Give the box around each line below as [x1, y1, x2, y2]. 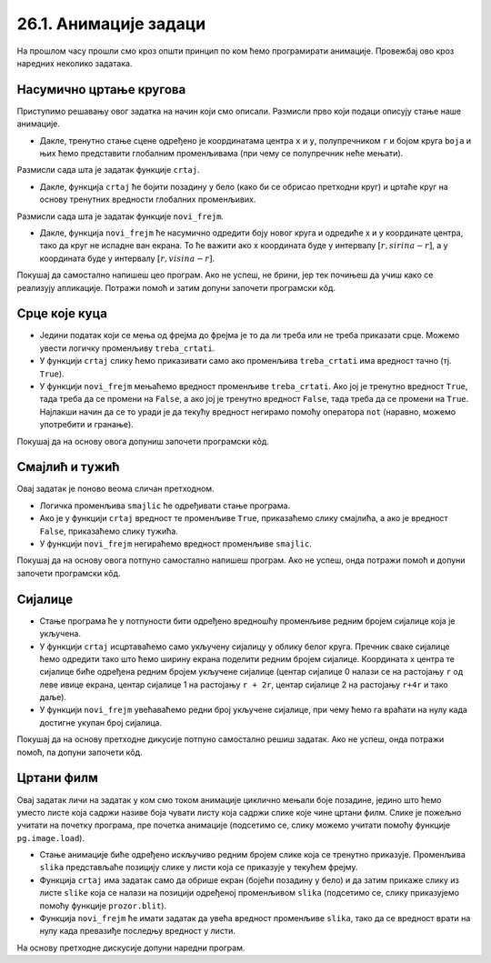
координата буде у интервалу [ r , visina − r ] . [39, 253, 215, 264]
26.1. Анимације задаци [16, 14, 206, 34]
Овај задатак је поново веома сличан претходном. [16, 483, 215, 495]
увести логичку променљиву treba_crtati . [39, 342, 215, 354]
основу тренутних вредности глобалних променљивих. [39, 194, 256, 205]
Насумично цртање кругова [16, 82, 186, 97]
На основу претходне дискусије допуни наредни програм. [16, 942, 245, 953]
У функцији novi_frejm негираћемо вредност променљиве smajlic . [39, 538, 313, 549]
